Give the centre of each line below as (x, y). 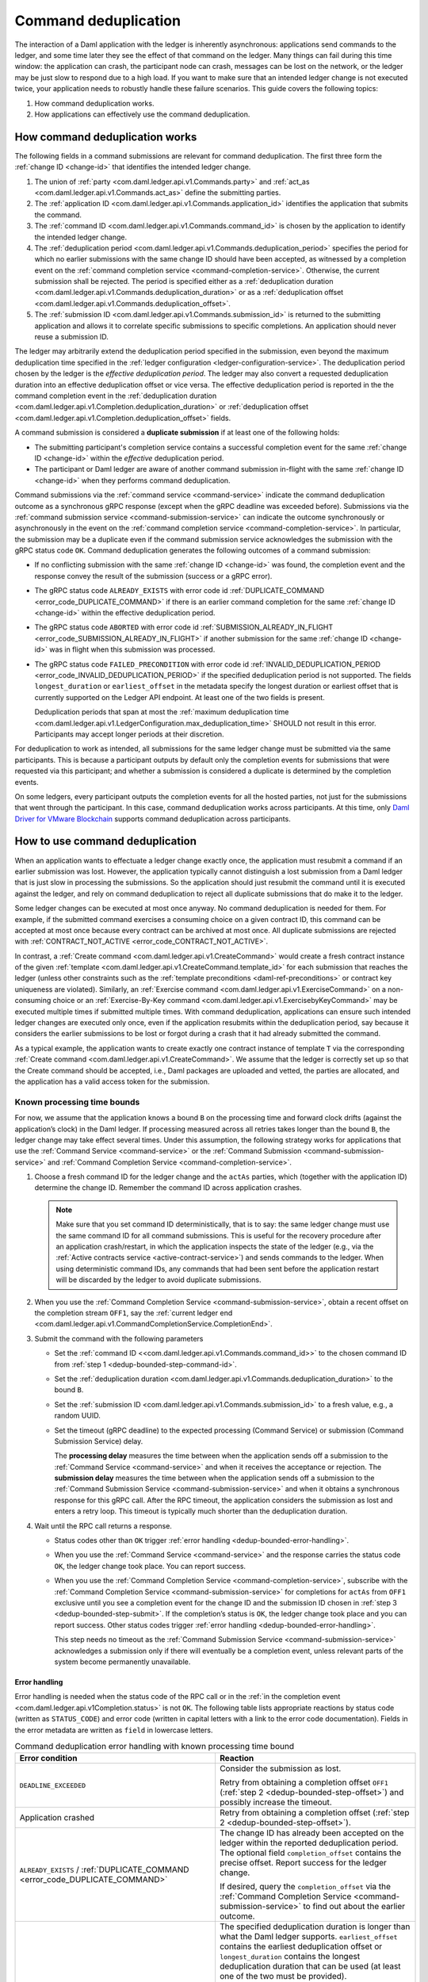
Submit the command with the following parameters (119, 1338)
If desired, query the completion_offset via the (305, 1887)
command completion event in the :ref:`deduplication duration (116, 396)
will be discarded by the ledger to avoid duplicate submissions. (159, 1280)
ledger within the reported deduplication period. (309, 1843)
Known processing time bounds (77, 1102)
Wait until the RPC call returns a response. (103, 1525)
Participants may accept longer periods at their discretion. (130, 734)
